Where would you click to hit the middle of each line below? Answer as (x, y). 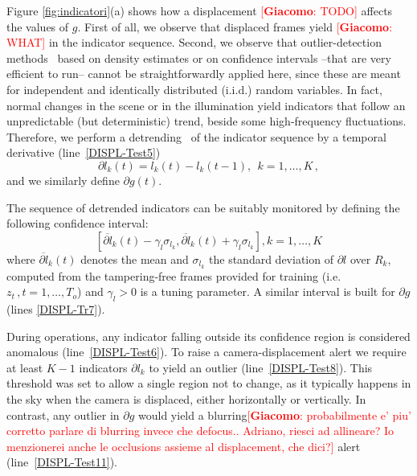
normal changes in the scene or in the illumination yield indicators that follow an (206, 105)
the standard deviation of (271, 259)
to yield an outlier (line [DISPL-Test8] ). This (261, 367)
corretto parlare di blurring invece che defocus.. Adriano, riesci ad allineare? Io (200, 431)
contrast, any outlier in (63, 414)
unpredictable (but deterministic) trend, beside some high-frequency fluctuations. (206, 121)
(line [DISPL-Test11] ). (62, 462)
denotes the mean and (135, 259)
